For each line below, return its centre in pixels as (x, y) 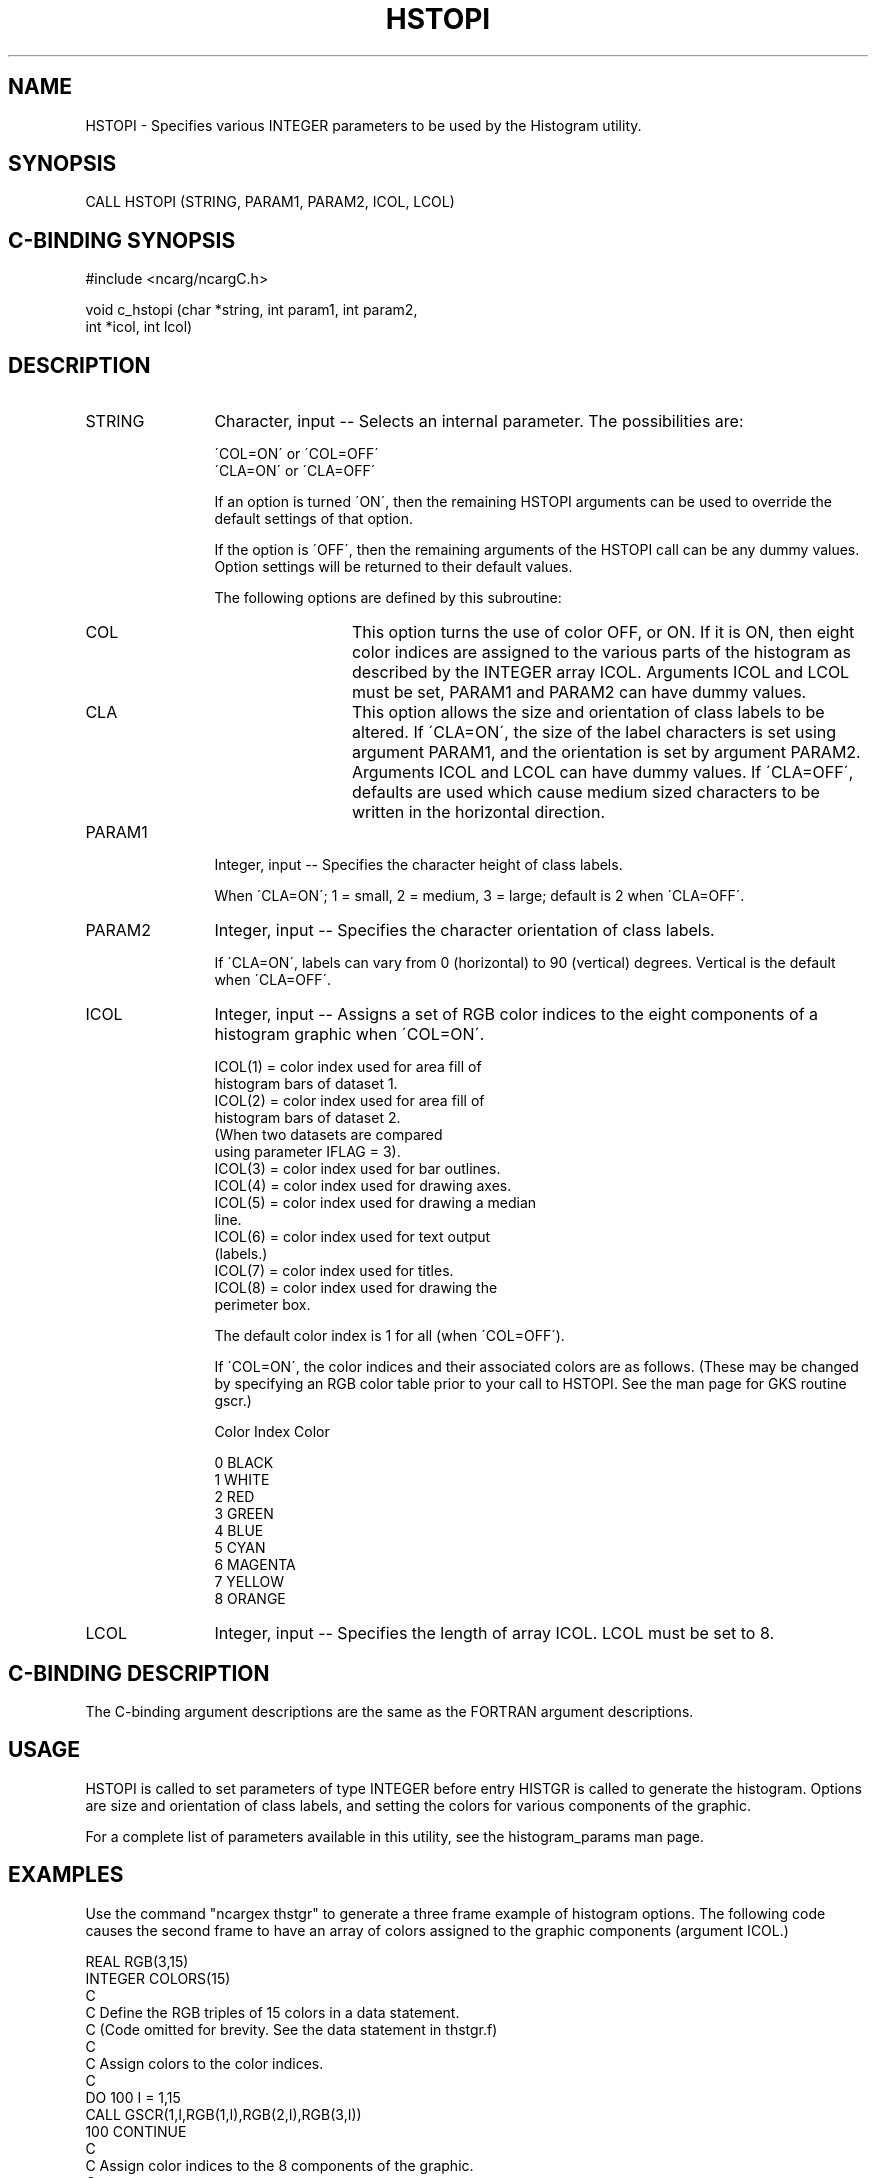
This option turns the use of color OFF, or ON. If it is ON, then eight (603, 632)
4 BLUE (239, 1531)
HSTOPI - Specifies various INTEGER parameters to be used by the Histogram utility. (363, 125)
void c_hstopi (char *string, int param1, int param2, (251, 310)
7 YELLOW (249, 1582)
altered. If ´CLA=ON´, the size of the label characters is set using (594, 732)
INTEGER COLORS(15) (158, 1978)
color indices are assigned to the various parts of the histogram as (601, 652)
